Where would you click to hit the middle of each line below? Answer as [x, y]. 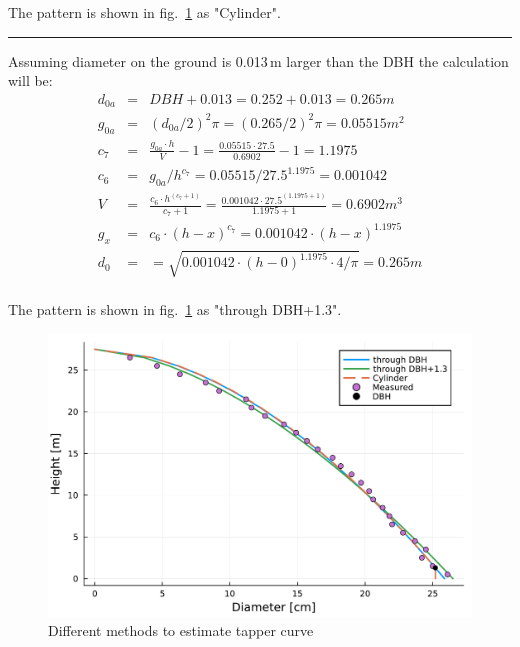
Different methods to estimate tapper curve [181, 630]
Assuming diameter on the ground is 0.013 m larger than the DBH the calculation [258, 60]
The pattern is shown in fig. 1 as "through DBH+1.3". [175, 309]
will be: [30, 80]
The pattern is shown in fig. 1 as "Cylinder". [144, 12]
